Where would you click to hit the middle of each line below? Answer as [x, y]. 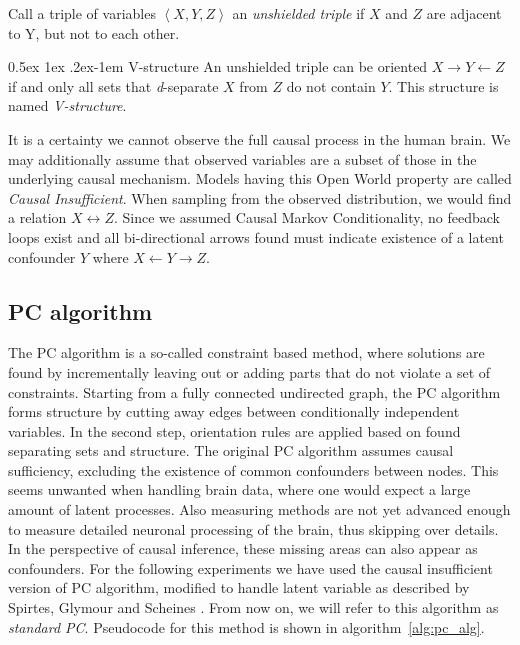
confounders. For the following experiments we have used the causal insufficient [250, 567]
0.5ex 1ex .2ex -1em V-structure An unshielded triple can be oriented [218, 66]
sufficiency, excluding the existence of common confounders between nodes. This [253, 469]
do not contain [331, 85]
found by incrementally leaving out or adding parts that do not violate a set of [249, 371]
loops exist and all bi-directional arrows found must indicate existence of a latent [256, 236]
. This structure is [443, 85]
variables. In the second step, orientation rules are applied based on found [234, 430]
